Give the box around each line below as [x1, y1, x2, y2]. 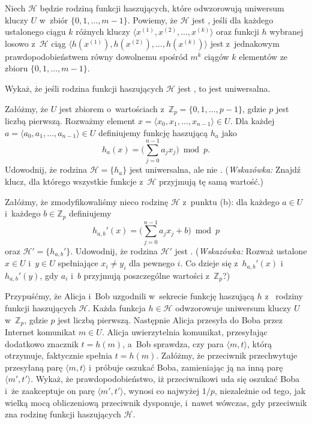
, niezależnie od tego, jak [214, 384, 306, 396]
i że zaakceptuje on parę [5, 384, 95, 396]
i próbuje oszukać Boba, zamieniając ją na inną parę [89, 360, 283, 373]
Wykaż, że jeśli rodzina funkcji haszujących [5, 82, 164, 94]
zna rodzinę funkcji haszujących [5, 408, 121, 420]
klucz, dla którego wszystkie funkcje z [5, 175, 143, 187]
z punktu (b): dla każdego [182, 195, 280, 208]
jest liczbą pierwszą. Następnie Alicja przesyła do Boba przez [58, 313, 283, 326]
